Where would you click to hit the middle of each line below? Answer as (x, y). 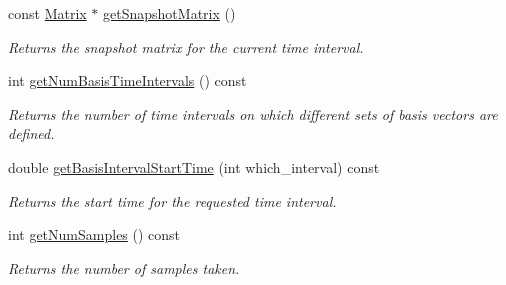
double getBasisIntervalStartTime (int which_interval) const (194, 166)
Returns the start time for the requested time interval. (172, 200)
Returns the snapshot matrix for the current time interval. (186, 46)
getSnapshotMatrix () (169, 13)
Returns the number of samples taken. (124, 267)
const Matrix (47, 13)
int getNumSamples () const (94, 234)
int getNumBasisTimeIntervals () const (127, 80)
